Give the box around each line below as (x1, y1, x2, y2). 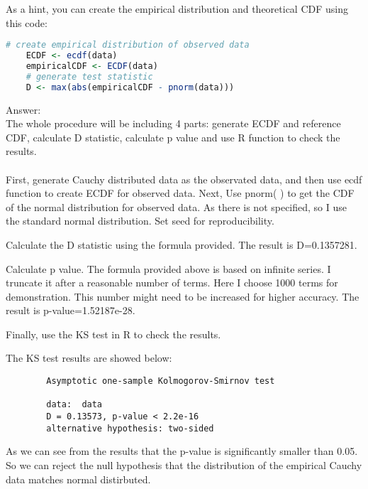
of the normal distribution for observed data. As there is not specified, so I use (6, 199, 347, 214)
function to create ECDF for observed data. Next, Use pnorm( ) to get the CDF (6, 186, 355, 200)
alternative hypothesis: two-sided (46, 423, 214, 434)
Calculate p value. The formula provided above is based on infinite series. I (6, 261, 331, 276)
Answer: (6, 102, 41, 117)
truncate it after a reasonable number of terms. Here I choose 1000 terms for (6, 275, 338, 290)
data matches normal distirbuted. (6, 471, 151, 486)
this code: (6, 15, 48, 30)
